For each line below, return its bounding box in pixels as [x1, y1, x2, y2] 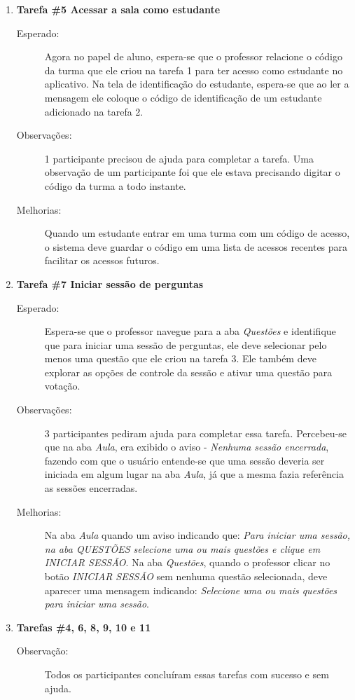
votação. [44, 378, 81, 393]
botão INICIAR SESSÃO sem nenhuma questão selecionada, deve [44, 569, 328, 583]
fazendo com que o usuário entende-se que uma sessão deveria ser [44, 453, 325, 467]
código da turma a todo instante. [44, 178, 186, 193]
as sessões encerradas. [44, 481, 138, 495]
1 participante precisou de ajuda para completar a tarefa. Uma [44, 151, 314, 165]
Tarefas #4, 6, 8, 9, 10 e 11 [16, 619, 151, 634]
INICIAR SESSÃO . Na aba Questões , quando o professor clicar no [44, 555, 330, 570]
